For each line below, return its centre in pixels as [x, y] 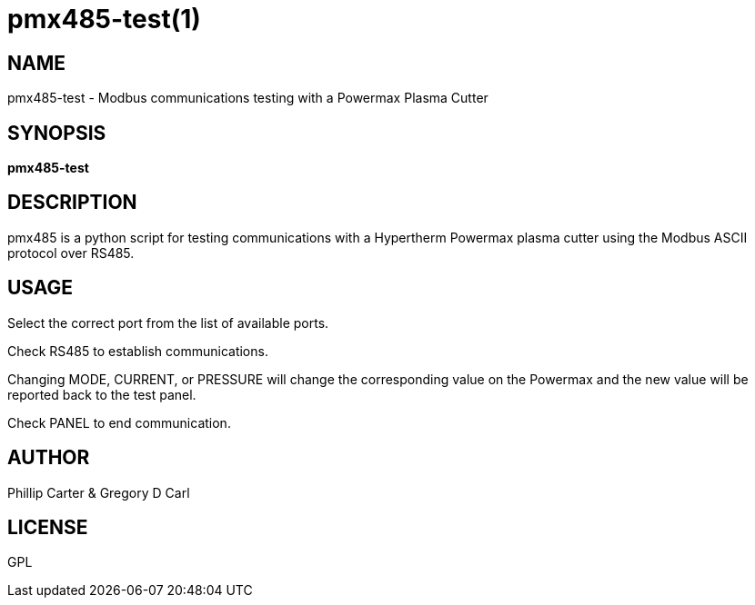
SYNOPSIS [57, 133]
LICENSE [48, 527]
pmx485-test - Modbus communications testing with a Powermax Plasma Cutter [248, 98]
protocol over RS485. [71, 253]
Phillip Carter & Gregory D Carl [99, 492]
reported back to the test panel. [102, 394]
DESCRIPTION [72, 203]
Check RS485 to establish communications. [138, 351]
